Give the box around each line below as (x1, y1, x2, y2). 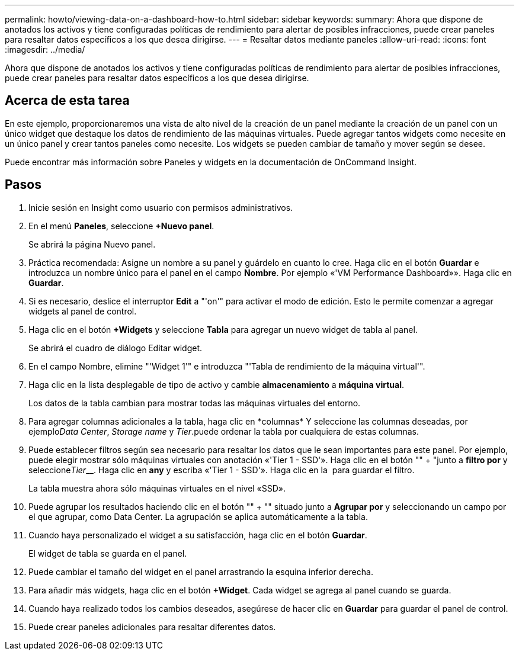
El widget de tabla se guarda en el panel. (28, 548, 187, 558)
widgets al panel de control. (28, 306, 137, 316)
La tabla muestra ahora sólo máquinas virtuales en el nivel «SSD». (28, 483, 286, 493)
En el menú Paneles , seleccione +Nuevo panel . (28, 220, 214, 231)
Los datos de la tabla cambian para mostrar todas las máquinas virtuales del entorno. (28, 397, 361, 408)
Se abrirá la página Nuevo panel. (28, 239, 156, 249)
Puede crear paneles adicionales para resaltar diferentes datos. (28, 621, 276, 632)
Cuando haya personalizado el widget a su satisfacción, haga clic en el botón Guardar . (28, 529, 367, 540)
